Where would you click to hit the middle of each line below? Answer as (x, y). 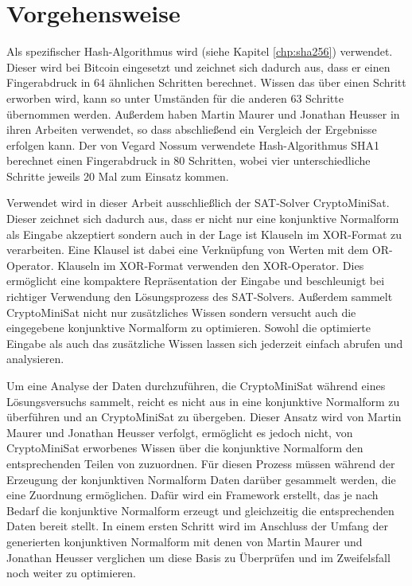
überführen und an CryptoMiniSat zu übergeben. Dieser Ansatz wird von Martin (204, 417)
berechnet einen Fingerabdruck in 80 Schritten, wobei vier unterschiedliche (189, 160)
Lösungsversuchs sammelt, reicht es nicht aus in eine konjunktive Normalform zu (203, 401)
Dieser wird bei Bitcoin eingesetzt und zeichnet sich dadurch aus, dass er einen (198, 66)
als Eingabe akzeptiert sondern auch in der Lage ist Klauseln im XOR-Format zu (204, 234)
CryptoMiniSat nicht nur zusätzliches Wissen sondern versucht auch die (181, 312)
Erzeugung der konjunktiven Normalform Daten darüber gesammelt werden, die (201, 479)
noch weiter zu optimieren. (72, 573)
